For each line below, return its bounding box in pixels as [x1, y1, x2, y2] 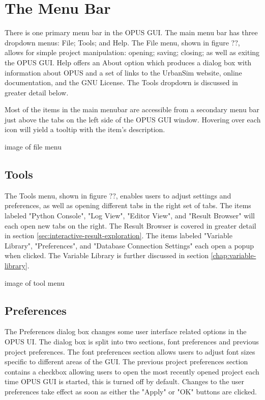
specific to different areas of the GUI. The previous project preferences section [5, 356, 248, 367]
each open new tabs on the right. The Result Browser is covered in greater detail [5, 220, 256, 231]
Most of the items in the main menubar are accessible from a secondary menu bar [5, 104, 259, 115]
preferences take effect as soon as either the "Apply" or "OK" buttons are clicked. [5, 386, 257, 396]
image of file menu [5, 141, 62, 152]
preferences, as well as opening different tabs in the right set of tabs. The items [5, 200, 251, 211]
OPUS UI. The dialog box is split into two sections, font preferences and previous [5, 336, 259, 346]
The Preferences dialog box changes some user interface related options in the [5, 326, 247, 337]
